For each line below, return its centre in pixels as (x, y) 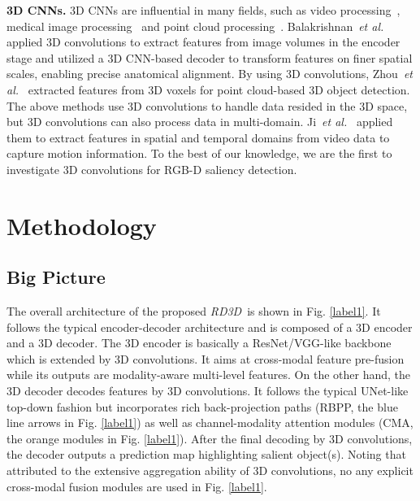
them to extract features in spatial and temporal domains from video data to (198, 137)
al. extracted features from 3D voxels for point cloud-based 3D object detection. (208, 89)
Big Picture (56, 277)
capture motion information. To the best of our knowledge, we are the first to (199, 153)
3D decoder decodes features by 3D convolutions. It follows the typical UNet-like (208, 391)
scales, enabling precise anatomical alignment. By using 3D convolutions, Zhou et (210, 74)
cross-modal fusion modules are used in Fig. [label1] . (137, 486)
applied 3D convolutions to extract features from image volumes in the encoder (204, 42)
